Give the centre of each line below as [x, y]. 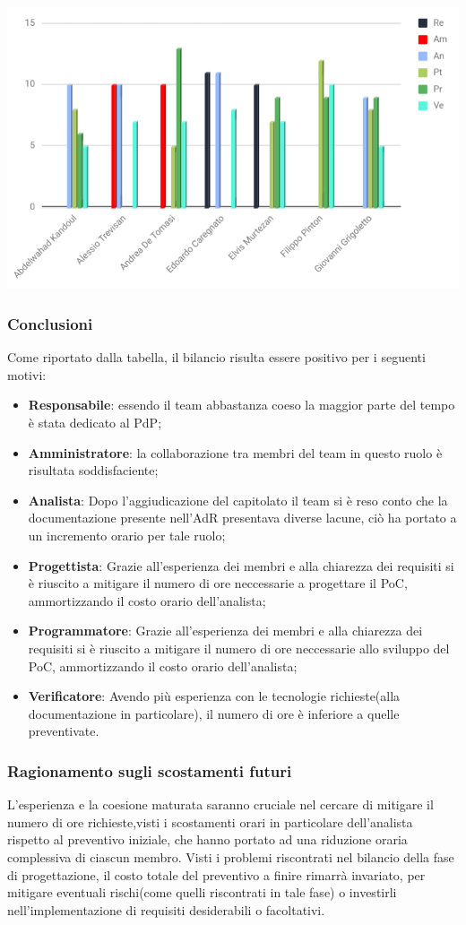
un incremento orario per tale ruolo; [127, 536]
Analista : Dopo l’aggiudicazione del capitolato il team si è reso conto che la [238, 500]
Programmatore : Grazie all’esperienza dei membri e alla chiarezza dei [225, 631]
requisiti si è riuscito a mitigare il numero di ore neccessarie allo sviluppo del [239, 648]
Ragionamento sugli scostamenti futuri [150, 770]
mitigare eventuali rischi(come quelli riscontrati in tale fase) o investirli [202, 892]
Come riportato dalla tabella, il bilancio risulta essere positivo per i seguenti [216, 357]
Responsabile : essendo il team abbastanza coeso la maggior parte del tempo [242, 405]
